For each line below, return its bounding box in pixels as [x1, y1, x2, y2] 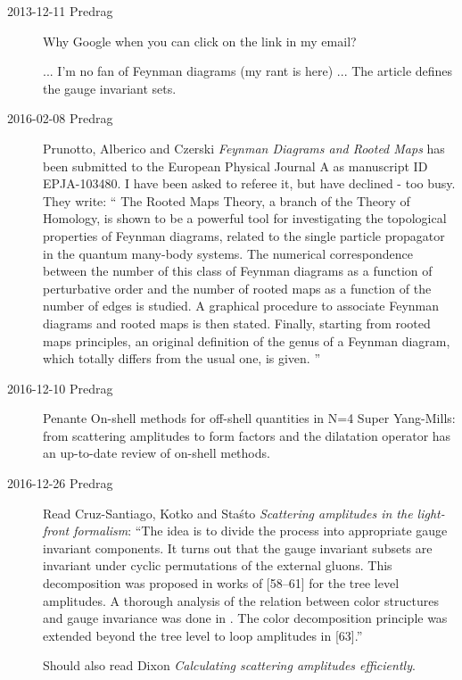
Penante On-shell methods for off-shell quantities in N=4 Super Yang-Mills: [43, 409, 456, 427]
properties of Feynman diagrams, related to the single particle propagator [43, 226, 445, 245]
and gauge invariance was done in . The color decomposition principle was [43, 609, 448, 627]
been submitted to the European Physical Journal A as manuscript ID [43, 156, 428, 175]
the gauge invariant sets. [43, 79, 177, 97]
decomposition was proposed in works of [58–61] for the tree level [43, 574, 400, 593]
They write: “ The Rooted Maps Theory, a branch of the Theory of [43, 191, 410, 210]
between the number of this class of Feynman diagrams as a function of [43, 261, 433, 280]
